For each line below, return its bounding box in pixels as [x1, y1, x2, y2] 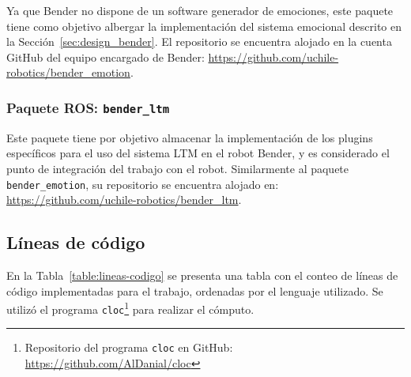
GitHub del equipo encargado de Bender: [6, 48, 205, 65]
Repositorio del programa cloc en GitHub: [25, 339, 233, 356]
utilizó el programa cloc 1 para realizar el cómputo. [6, 299, 255, 317]
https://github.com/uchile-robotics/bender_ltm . [6, 191, 242, 208]
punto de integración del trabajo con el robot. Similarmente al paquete [6, 160, 349, 176]
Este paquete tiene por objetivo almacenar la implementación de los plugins [6, 129, 373, 145]
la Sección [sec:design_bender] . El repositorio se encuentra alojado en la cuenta [6, 33, 392, 50]
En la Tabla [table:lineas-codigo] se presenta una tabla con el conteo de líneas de [6, 266, 398, 283]
